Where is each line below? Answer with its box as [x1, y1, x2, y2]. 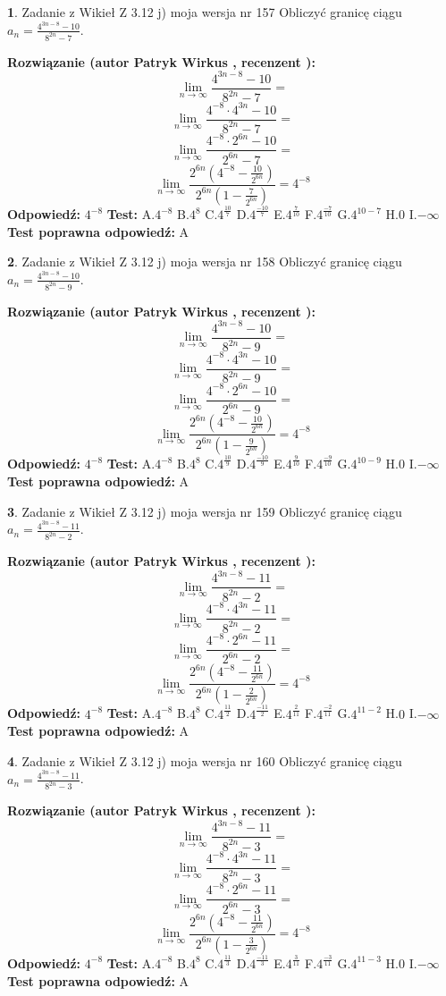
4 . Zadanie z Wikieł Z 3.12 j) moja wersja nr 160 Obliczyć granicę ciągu [7, 751, 402, 770]
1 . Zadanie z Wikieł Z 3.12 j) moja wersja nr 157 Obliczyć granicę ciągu [7, 3, 402, 21]
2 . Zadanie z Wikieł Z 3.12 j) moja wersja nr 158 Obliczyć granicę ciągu [7, 252, 402, 271]
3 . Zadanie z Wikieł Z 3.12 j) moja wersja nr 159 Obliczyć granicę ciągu [7, 502, 402, 520]
